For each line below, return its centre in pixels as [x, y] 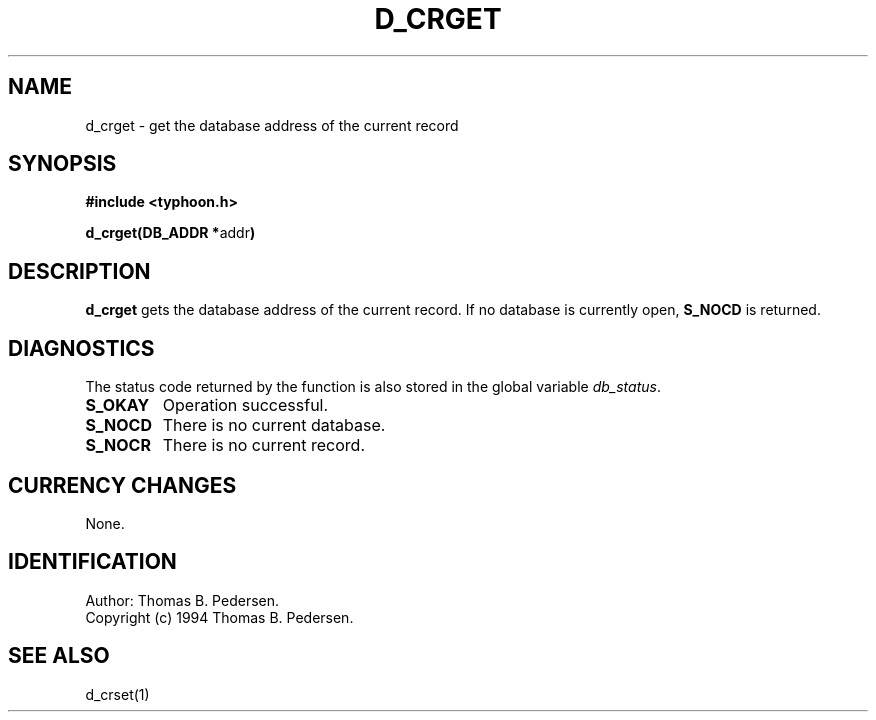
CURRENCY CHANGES [122, 485]
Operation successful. [245, 405]
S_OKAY [117, 405]
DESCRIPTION [79, 271]
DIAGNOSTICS [81, 348]
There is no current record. [263, 445]
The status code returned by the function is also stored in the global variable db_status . [373, 387]
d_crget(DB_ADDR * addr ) [170, 233]
